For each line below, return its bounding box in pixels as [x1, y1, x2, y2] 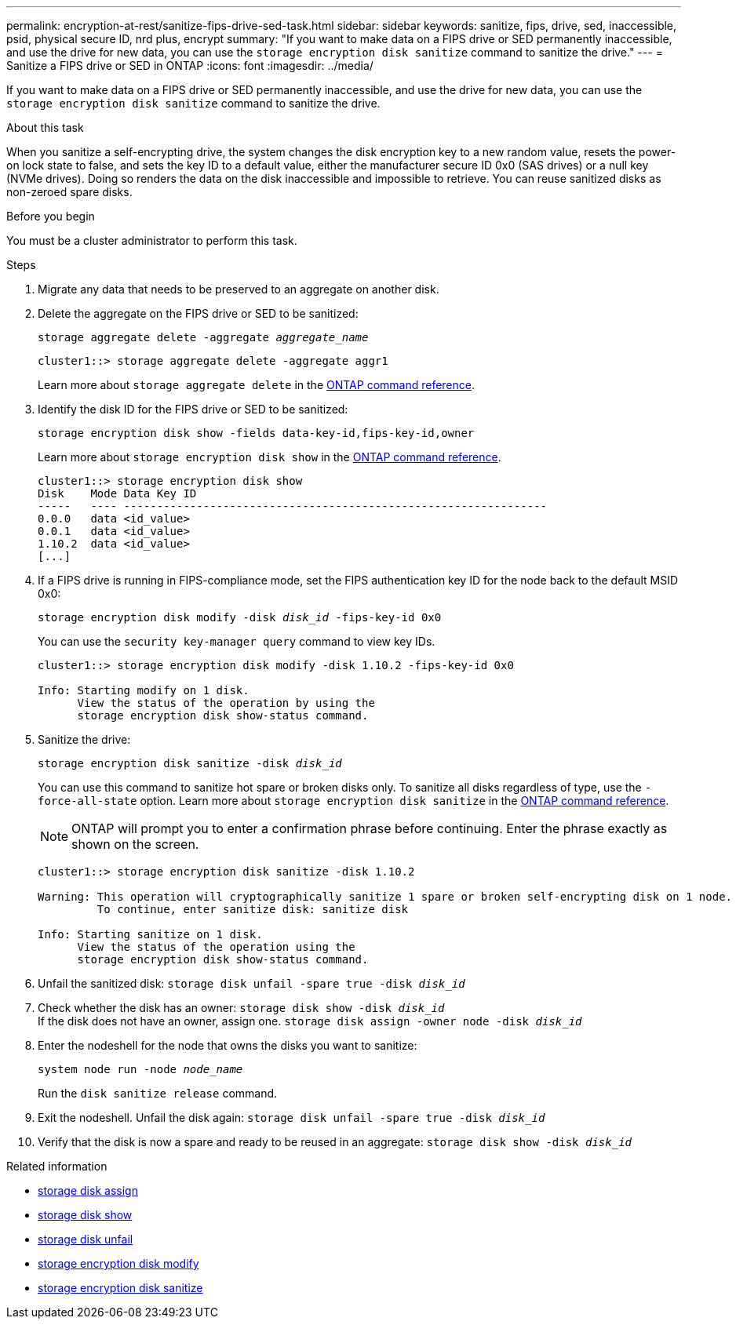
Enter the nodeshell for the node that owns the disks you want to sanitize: [38, 1039, 417, 1052]
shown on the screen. [71, 836, 199, 852]
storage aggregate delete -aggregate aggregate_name [38, 331, 369, 344]
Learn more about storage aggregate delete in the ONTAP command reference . [38, 378, 475, 391]
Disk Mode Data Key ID [38, 487, 197, 500]
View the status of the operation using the [77, 941, 355, 953]
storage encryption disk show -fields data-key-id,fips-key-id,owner [38, 427, 475, 439]
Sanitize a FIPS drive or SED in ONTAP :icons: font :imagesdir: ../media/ [6, 59, 373, 72]
